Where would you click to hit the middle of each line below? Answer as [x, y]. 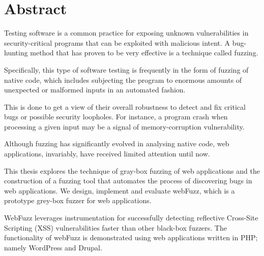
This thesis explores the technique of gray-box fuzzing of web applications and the [132, 170]
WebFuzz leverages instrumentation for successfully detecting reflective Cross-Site [131, 218]
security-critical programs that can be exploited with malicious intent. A [117, 42]
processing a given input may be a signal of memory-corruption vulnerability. [124, 126]
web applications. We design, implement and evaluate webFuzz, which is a [120, 190]
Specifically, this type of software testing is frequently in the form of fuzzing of [126, 69]
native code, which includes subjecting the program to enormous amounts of [123, 79]
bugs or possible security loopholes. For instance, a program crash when [116, 117]
